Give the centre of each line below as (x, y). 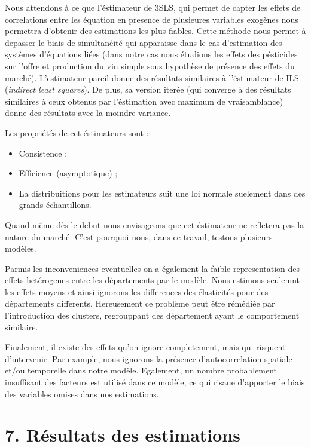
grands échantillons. (55, 205)
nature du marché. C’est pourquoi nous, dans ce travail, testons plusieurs (139, 236)
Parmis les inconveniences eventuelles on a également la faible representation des (153, 268)
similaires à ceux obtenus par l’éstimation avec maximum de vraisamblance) (144, 101)
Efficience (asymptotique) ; (68, 173)
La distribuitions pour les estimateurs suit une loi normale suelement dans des (162, 193)
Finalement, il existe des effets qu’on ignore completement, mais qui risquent (145, 347)
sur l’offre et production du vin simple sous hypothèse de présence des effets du (150, 65)
